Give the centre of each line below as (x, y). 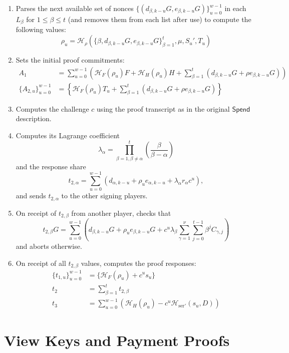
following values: (41, 29)
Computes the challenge (52, 108)
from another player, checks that (121, 213)
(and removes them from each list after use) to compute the (160, 19)
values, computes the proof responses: (138, 263)
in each (235, 8)
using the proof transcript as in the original (163, 108)
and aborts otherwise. (49, 246)
